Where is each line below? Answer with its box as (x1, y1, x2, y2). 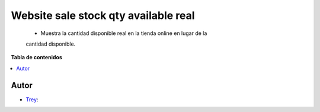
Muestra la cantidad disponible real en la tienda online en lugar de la (40, 30, 207, 37)
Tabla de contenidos (11, 54, 62, 61)
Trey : (25, 95, 39, 103)
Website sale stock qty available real (11, 9, 195, 22)
